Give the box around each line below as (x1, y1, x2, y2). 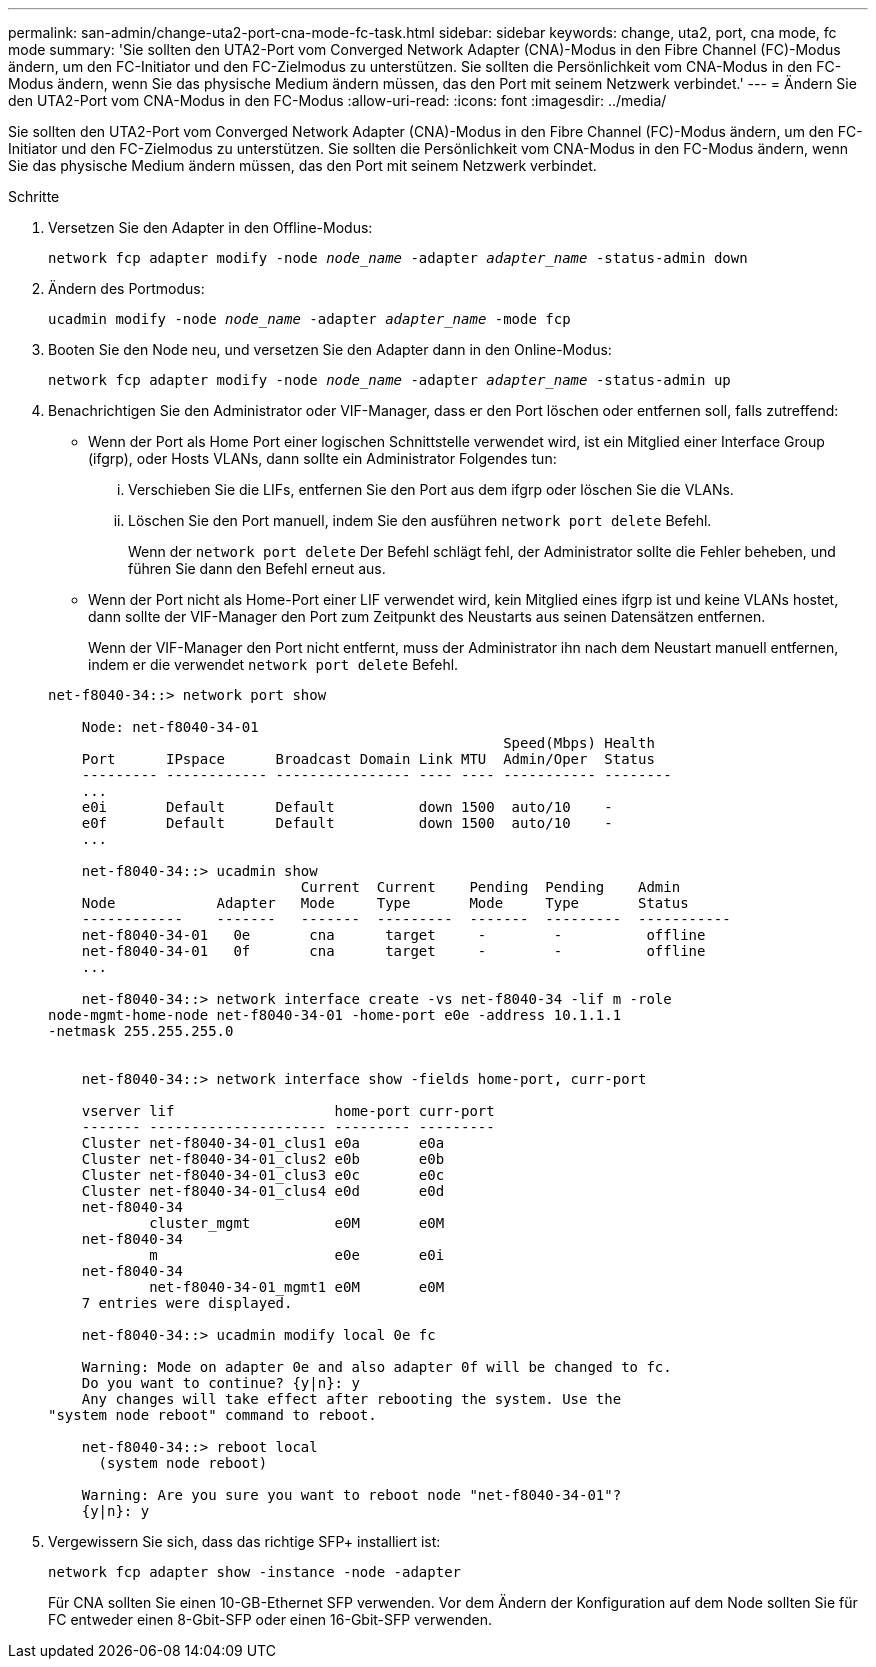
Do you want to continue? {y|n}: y (81, 1375, 360, 1391)
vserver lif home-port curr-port (81, 1103, 495, 1119)
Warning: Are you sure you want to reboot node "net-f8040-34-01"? (81, 1487, 622, 1503)
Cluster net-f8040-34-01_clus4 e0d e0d (81, 1183, 445, 1199)
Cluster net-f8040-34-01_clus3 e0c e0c (81, 1167, 445, 1183)
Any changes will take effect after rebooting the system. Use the (81, 1391, 622, 1407)
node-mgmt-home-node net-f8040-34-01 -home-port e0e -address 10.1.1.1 (48, 1007, 622, 1023)
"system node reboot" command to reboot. (48, 1407, 377, 1423)
